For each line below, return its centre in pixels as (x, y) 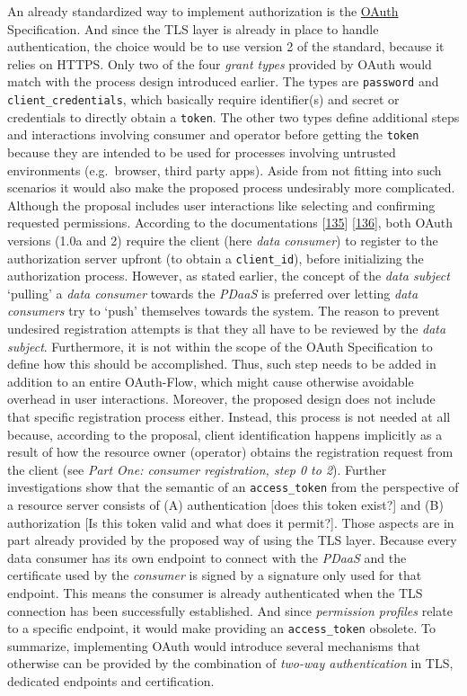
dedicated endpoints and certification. (111, 681)
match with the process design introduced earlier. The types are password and (223, 81)
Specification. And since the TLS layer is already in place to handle (193, 28)
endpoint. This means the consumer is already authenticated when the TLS (215, 592)
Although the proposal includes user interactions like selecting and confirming (221, 205)
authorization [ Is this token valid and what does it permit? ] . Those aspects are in (231, 522)
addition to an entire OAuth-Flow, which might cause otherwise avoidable (211, 381)
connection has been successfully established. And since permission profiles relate (230, 610)
